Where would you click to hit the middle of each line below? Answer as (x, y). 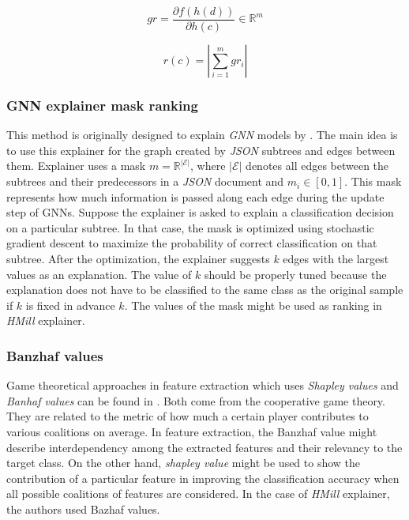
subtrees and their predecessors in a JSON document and (145, 181)
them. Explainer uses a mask (76, 166)
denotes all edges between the (317, 166)
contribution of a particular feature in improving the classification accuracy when (203, 478)
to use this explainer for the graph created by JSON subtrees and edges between (201, 150)
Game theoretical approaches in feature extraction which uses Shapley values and (203, 385)
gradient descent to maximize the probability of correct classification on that (192, 243)
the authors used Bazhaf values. (83, 509)
